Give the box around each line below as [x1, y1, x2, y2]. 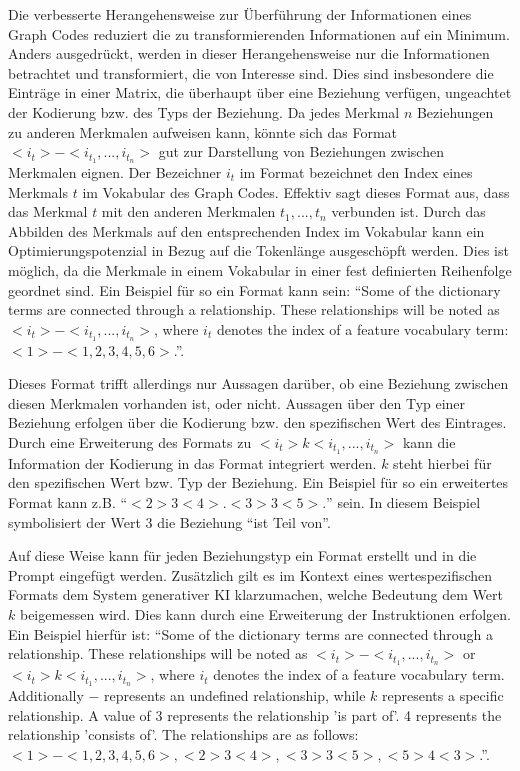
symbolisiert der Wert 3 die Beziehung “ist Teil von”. [8, 511, 331, 532]
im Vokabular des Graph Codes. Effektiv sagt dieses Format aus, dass [82, 181, 510, 202]
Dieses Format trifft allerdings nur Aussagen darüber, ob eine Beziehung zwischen [8, 373, 509, 394]
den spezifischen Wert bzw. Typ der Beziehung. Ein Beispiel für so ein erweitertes [8, 472, 509, 493]
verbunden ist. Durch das [331, 201, 486, 222]
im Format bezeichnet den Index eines [239, 162, 473, 183]
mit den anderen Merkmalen [101, 201, 276, 222]
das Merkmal [8, 201, 88, 222]
